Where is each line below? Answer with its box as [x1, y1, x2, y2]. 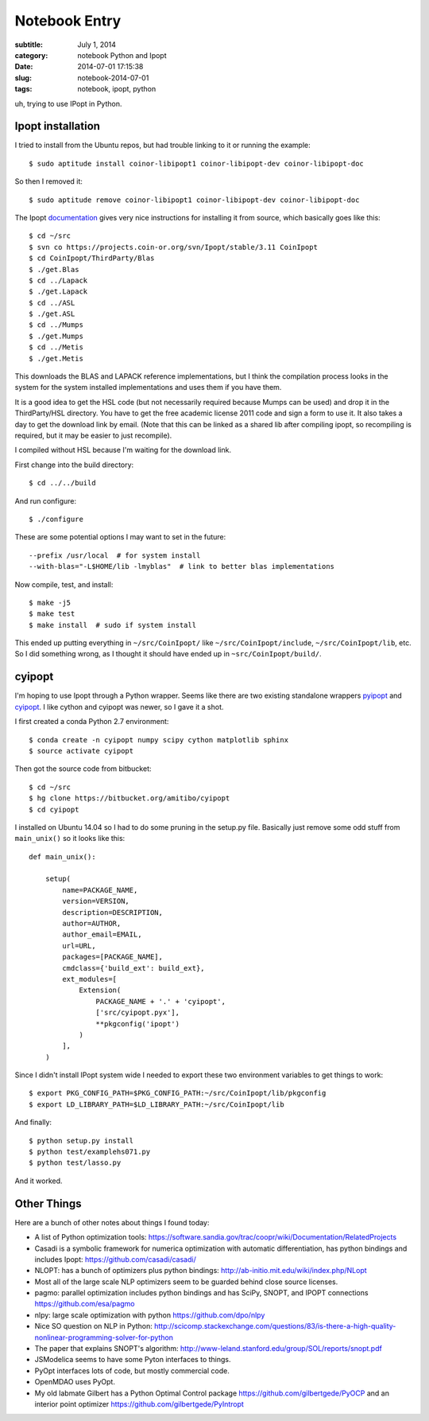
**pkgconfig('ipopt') [95, 1019, 180, 1028]
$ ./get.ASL [29, 310, 75, 318]
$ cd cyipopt [29, 804, 79, 814]
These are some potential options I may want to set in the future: [14, 532, 226, 542]
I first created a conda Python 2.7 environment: [14, 717, 169, 726]
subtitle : [14, 40, 44, 49]
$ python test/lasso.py [29, 1158, 122, 1167]
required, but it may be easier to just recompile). [14, 430, 172, 440]
